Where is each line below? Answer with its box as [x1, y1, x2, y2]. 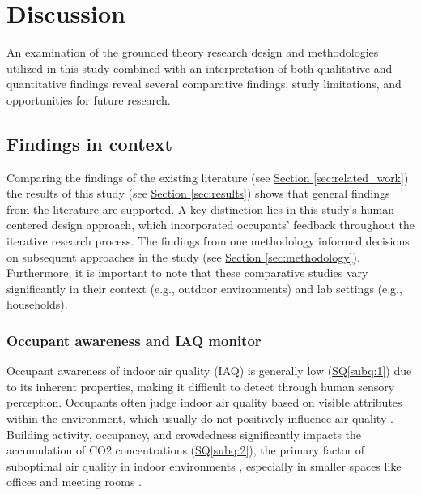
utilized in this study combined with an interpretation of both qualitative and [6, 59, 393, 76]
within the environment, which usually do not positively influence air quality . [6, 410, 393, 427]
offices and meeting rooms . [6, 473, 142, 490]
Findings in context [6, 130, 172, 156]
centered [6, 216, 48, 233]
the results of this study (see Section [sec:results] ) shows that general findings [6, 185, 390, 202]
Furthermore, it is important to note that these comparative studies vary [6, 264, 368, 281]
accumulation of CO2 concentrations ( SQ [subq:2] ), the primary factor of [6, 442, 365, 459]
